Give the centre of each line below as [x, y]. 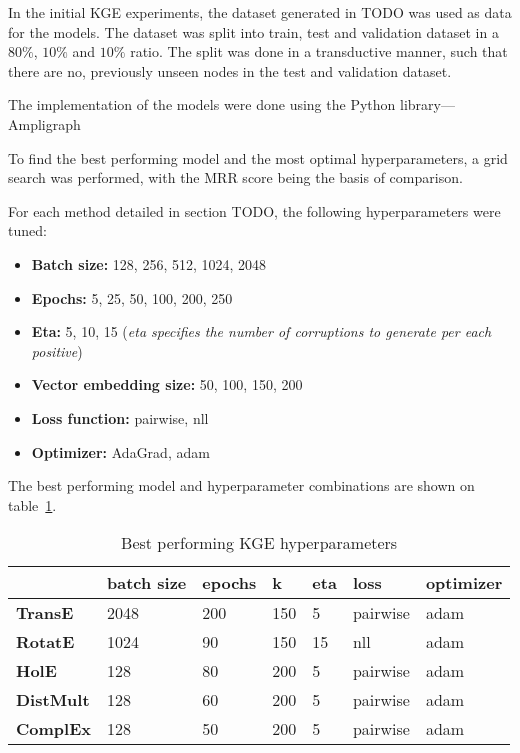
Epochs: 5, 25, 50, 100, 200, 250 [132, 297]
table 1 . [32, 504]
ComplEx [53, 729]
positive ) [57, 350]
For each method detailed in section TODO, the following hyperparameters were [254, 210]
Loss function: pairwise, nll [120, 417]
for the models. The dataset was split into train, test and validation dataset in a [253, 31]
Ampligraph [44, 123]
